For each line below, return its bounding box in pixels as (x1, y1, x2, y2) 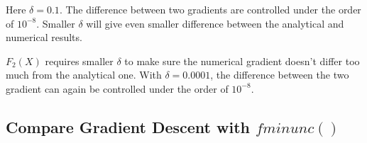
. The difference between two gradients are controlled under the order (59, 2, 361, 16)
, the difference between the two (210, 67, 349, 82)
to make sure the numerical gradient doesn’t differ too (124, 53, 360, 68)
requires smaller (45, 53, 114, 68)
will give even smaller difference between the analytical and (86, 16, 344, 30)
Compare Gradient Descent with (6, 115, 250, 137)
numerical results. (6, 30, 82, 45)
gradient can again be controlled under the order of (6, 81, 229, 96)
